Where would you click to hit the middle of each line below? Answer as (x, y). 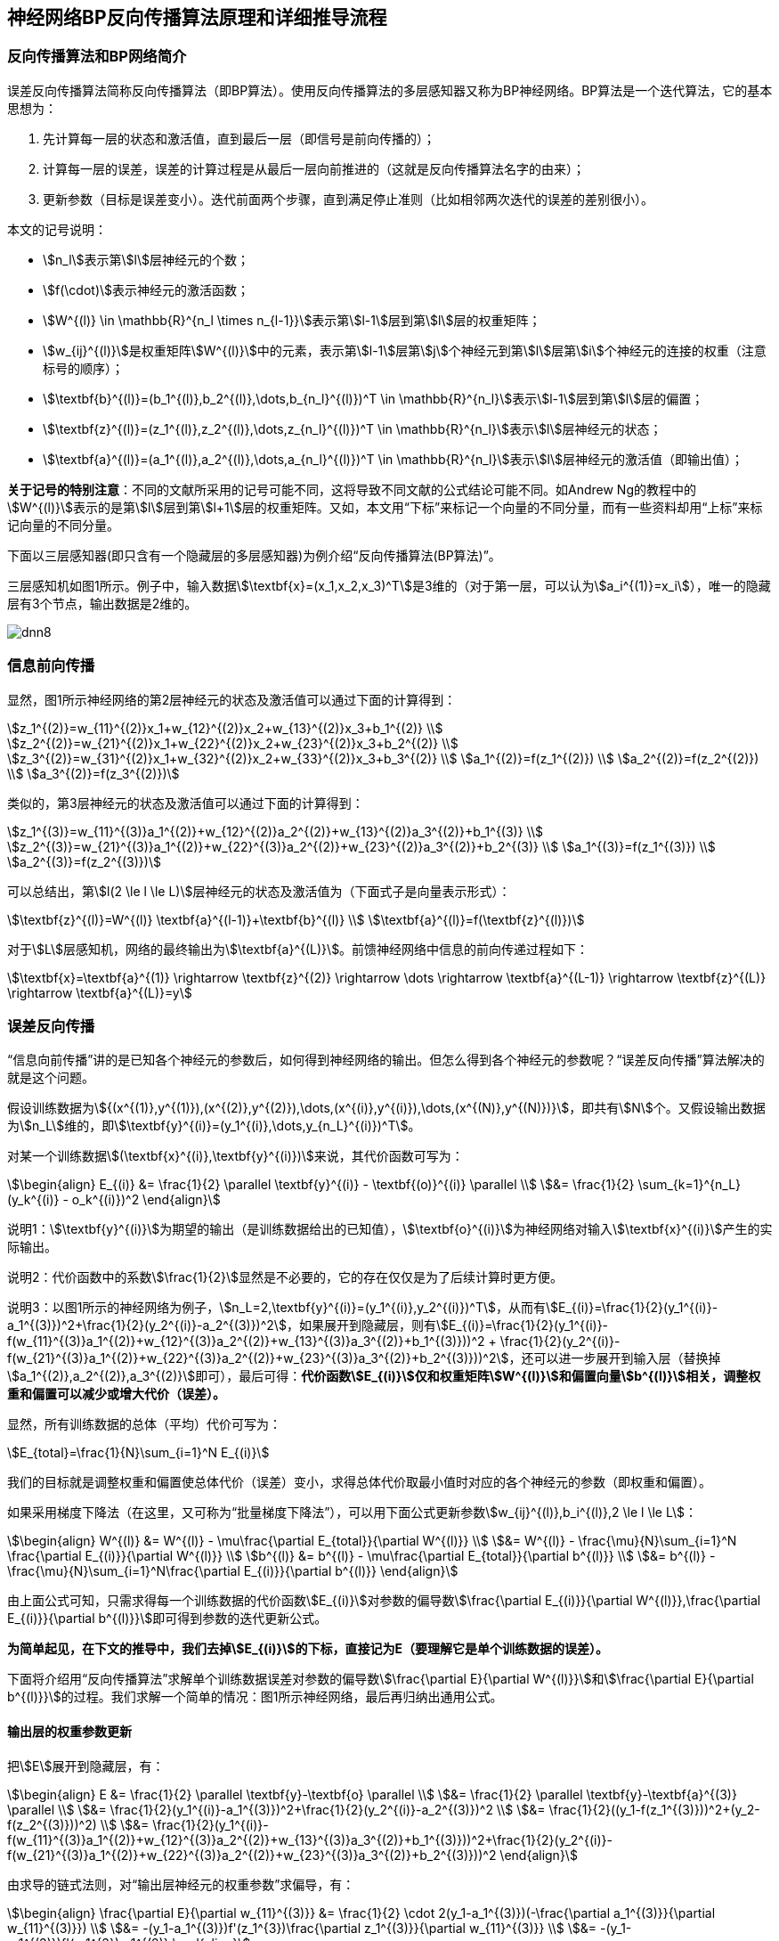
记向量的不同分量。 (63, 525)
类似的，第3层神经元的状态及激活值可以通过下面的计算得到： (186, 803)
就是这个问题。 (51, 1078)
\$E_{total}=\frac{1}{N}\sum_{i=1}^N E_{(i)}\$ (138, 1453)
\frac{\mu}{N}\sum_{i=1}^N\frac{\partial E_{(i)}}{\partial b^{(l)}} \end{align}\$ (233, 1571)
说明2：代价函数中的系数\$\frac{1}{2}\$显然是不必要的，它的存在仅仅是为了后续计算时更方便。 (285, 1277)
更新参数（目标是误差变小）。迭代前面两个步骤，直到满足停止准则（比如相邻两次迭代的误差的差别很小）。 (348, 199)
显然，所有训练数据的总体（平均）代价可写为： (144, 1424)
